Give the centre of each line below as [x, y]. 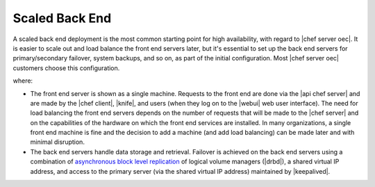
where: [23, 81]
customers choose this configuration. [66, 68]
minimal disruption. [57, 142]
